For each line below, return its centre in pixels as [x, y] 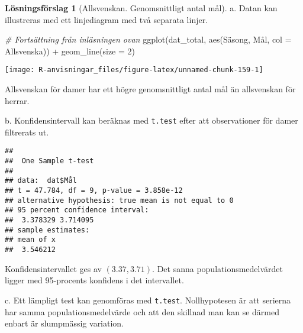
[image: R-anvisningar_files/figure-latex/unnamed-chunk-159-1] [134, 70]
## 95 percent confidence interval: [77, 210]
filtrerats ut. [27, 132]
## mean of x [30, 240]
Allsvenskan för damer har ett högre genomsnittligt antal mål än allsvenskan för [150, 89]
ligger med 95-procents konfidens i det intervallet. [94, 280]
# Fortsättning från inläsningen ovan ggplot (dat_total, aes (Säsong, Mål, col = [148, 39]
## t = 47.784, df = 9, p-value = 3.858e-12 [94, 191]
